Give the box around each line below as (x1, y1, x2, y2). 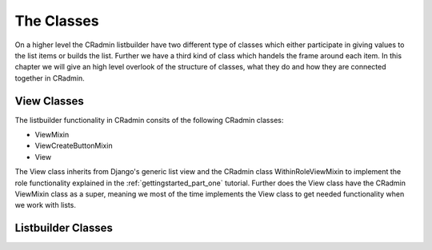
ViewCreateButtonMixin (34, 141, 113, 151)
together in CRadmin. (14, 73, 85, 83)
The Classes (14, 12, 99, 30)
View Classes (14, 94, 84, 108)
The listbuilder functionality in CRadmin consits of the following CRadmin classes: (14, 115, 284, 125)
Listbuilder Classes (14, 221, 114, 235)
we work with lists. (14, 200, 76, 210)
